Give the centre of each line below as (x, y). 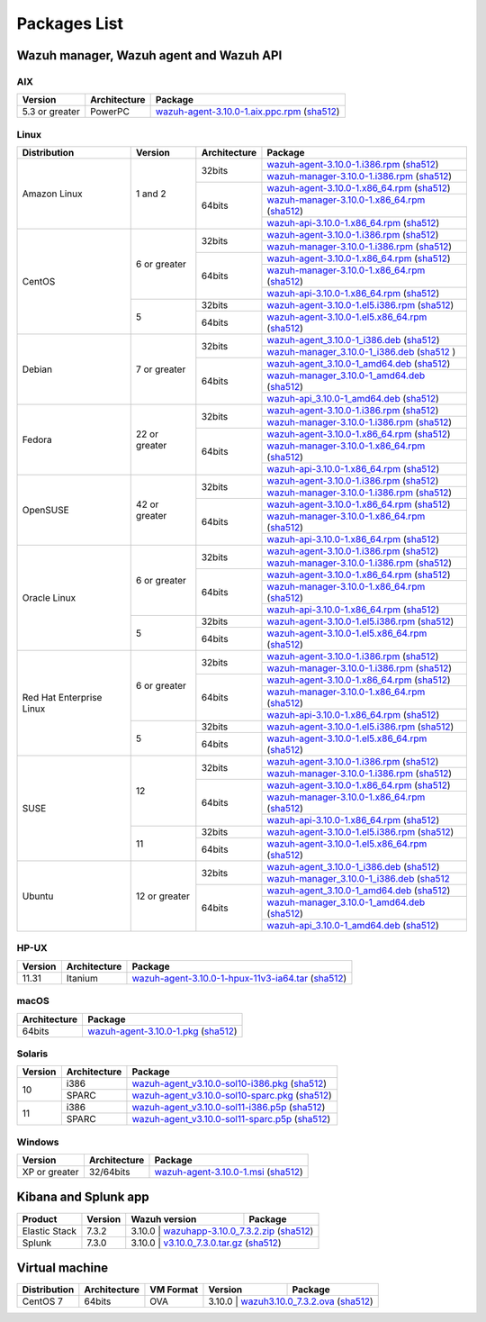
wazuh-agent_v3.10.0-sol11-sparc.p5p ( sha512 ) (231, 1119)
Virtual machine (63, 1268)
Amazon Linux (52, 194)
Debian (37, 369)
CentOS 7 (42, 1301)
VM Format (174, 1290)
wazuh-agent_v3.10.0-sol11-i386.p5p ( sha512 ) (229, 1108)
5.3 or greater (51, 112)
